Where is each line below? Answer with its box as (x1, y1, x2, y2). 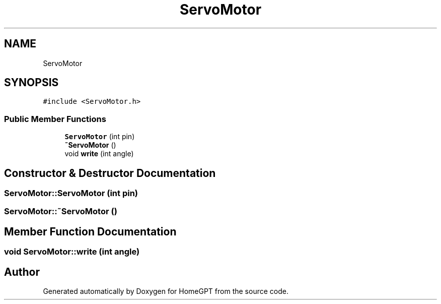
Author (4, 265, 40, 278)
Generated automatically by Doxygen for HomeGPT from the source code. (43, 287, 288, 296)
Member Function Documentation (4, 225, 177, 238)
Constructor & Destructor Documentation (4, 166, 216, 179)
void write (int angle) (64, 149, 134, 158)
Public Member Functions (4, 113, 106, 124)
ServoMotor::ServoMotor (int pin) (4, 188, 138, 199)
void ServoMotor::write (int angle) (4, 247, 140, 257)
